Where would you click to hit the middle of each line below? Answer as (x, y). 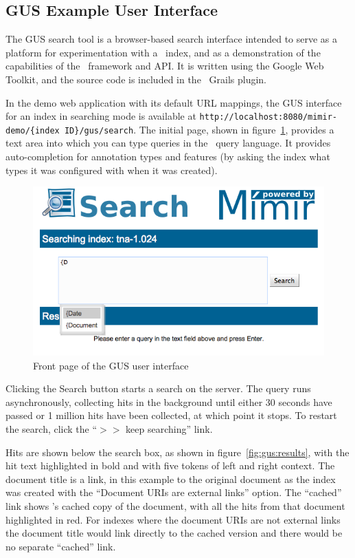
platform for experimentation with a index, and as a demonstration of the (163, 52)
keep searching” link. (169, 429)
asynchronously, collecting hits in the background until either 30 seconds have (169, 401)
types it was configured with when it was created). (112, 170)
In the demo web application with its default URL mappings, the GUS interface (174, 102)
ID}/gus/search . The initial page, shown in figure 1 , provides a (199, 129)
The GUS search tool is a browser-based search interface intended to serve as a (172, 39)
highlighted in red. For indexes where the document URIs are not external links (173, 519)
